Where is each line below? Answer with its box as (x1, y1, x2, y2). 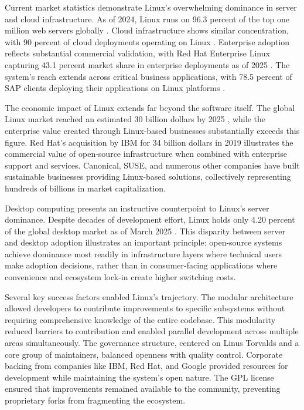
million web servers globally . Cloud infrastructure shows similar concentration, (5, 24, 289, 36)
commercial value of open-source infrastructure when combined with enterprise (5, 147, 287, 160)
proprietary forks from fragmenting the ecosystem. (5, 394, 186, 406)
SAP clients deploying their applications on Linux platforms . (5, 82, 226, 94)
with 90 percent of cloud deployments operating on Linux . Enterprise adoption (5, 35, 290, 48)
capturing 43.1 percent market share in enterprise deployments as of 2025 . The (5, 58, 290, 70)
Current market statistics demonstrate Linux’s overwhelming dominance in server (5, 1, 297, 13)
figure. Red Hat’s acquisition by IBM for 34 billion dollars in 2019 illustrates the (5, 136, 293, 148)
